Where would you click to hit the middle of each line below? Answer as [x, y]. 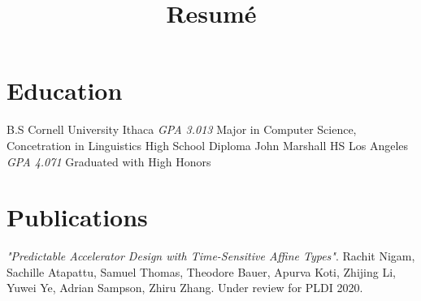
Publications [77, 217]
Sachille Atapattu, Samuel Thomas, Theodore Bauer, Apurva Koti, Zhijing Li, [201, 271]
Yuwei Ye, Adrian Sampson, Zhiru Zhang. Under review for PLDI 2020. [185, 288]
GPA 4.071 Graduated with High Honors [109, 161]
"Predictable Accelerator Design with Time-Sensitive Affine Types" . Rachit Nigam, [211, 256]
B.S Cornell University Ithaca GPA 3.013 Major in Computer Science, [182, 129]
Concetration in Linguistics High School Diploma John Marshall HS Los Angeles [208, 145]
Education [65, 90]
